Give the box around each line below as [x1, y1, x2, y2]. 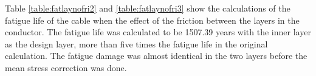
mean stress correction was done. [5, 61, 127, 74]
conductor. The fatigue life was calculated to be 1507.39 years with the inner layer [5, 26, 311, 38]
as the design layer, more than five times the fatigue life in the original [5, 37, 268, 50]
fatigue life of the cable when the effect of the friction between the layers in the [5, 13, 300, 26]
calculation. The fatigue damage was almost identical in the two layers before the [5, 49, 307, 62]
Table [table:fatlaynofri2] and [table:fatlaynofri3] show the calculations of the [5, 2, 290, 14]
